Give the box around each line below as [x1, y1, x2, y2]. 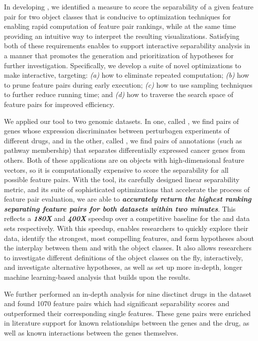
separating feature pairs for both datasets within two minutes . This [4, 203, 236, 214]
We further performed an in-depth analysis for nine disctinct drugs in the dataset [4, 288, 252, 299]
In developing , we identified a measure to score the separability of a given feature [4, 1, 254, 11]
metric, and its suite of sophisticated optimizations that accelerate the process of [4, 184, 250, 194]
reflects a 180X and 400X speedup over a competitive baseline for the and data [4, 213, 250, 224]
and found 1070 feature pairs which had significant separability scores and [4, 298, 230, 309]
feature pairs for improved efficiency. [4, 99, 115, 109]
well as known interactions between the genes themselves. [4, 328, 178, 338]
